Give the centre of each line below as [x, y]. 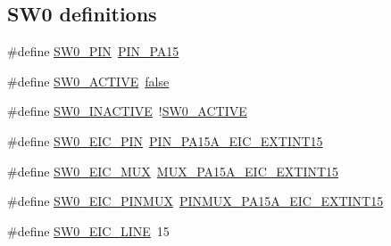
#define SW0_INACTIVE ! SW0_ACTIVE [127, 111]
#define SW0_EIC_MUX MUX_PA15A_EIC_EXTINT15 [173, 171]
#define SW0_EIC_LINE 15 [88, 230]
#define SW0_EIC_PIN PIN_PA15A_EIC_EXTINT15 [165, 140]
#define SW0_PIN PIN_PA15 [93, 51]
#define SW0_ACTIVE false [88, 81]
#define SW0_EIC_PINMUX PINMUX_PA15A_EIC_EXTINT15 [195, 201]
